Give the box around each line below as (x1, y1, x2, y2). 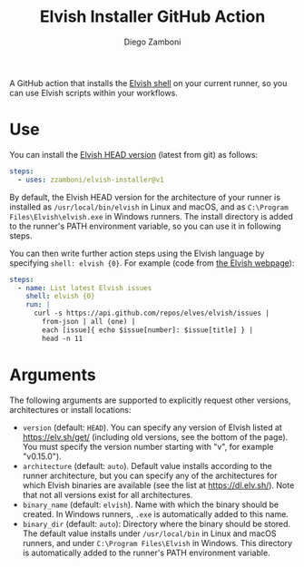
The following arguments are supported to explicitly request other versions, (9, 395, 291, 406)
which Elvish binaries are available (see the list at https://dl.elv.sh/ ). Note (22, 479, 295, 491)
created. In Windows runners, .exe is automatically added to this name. (22, 508, 289, 519)
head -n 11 (42, 334, 83, 343)
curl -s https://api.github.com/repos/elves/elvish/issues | (33, 308, 270, 318)
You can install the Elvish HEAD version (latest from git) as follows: (9, 149, 259, 160)
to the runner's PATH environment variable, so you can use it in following (9, 220, 281, 231)
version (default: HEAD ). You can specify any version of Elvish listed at (22, 422, 283, 433)
